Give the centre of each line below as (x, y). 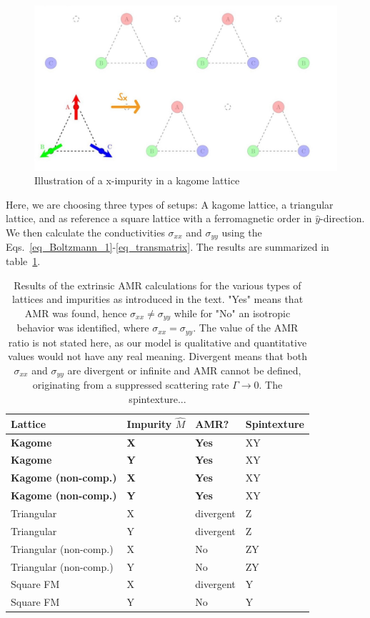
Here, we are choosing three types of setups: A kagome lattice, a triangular (170, 204)
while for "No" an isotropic (232, 313)
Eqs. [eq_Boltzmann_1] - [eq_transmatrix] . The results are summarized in (167, 247)
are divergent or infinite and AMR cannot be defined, (184, 370)
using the (242, 232)
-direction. (342, 218)
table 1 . (23, 261)
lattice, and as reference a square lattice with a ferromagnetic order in (159, 218)
